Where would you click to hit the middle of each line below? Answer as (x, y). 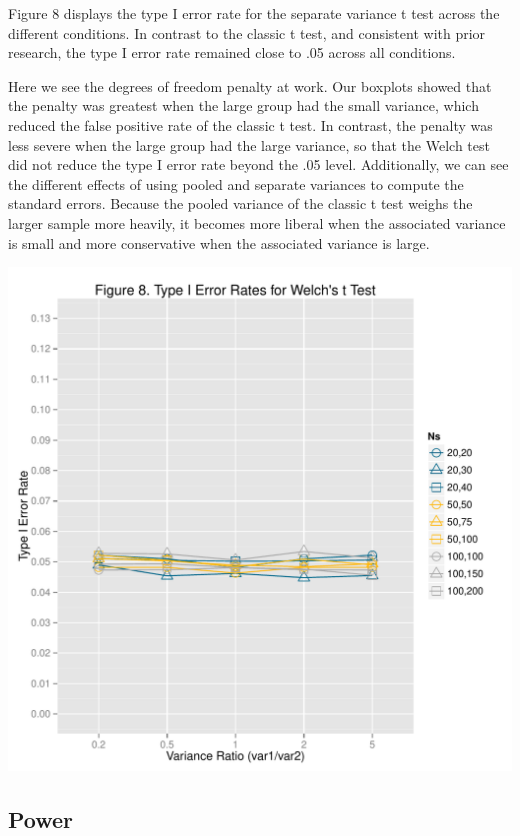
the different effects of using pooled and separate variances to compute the (236, 183)
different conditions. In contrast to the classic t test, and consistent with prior (247, 32)
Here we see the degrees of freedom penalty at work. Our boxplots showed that (250, 85)
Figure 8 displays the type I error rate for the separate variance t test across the (254, 13)
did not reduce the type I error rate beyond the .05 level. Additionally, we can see (258, 164)
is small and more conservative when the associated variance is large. (219, 242)
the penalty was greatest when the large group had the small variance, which (243, 105)
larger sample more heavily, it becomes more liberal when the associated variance (257, 222)
